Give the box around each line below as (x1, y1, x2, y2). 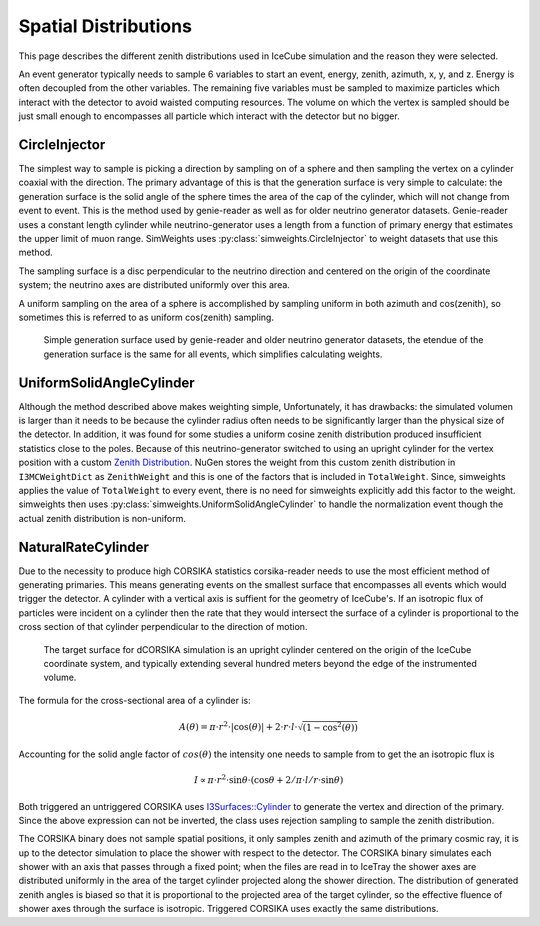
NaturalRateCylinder (18, 538, 150, 555)
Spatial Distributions (18, 15, 192, 37)
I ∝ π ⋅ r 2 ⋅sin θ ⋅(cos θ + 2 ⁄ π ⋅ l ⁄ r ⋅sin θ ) (193, 773, 344, 786)
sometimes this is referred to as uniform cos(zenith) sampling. (18, 311, 275, 323)
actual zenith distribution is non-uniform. (18, 512, 187, 524)
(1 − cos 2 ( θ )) (302, 720, 359, 733)
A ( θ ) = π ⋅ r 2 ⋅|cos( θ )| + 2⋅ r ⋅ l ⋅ (178, 720, 298, 733)
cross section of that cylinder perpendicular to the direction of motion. (18, 621, 308, 633)
